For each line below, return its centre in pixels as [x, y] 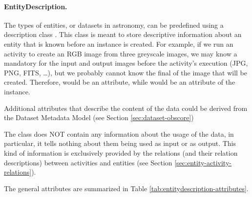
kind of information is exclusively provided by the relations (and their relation [121, 152]
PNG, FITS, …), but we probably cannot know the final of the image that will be [126, 72]
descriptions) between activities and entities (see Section [88, 162]
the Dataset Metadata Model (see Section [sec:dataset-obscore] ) [99, 117]
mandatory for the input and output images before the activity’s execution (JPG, [126, 63]
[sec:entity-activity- [203, 162]
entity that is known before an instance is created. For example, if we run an [119, 44]
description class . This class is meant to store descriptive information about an [123, 34]
